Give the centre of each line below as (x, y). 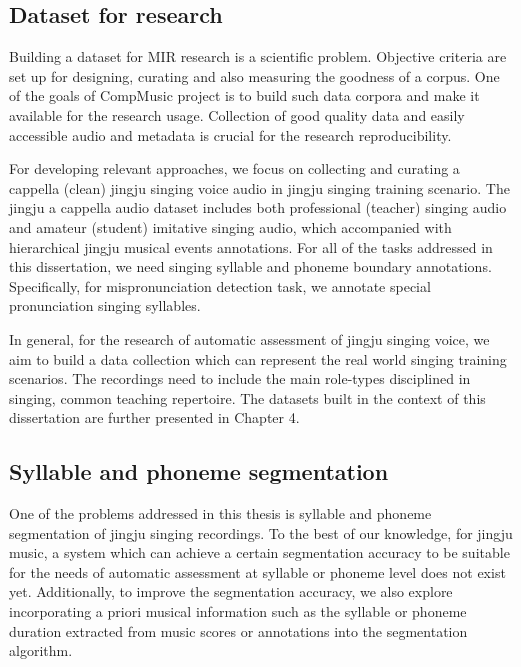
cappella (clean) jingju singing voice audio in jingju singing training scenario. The (259, 187)
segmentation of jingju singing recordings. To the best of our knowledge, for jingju (261, 532)
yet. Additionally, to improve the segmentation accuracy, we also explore (231, 591)
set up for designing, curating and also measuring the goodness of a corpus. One (254, 75)
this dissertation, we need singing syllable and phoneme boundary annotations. (250, 266)
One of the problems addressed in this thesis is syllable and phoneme (220, 513)
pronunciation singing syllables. (105, 305)
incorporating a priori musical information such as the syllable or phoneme (238, 611)
